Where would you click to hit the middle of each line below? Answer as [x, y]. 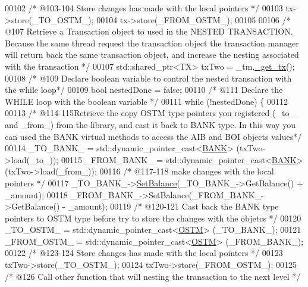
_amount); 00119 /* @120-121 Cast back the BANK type [173, 206]
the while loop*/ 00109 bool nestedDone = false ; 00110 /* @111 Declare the [144, 90]
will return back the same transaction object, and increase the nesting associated [152, 54]
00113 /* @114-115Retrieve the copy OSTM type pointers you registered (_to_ [150, 113]
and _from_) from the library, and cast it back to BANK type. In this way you [150, 124]
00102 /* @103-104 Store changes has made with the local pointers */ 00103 [144, 8]
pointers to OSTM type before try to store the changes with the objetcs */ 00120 [153, 218]
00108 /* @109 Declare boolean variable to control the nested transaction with [148, 78]
